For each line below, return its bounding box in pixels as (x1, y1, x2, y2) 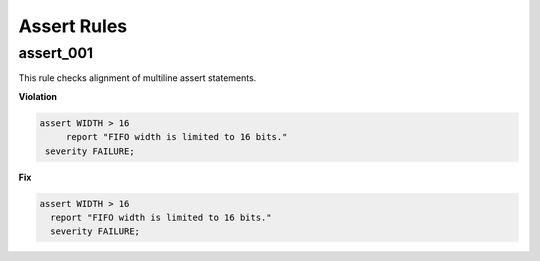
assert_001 (18, 44, 94, 62)
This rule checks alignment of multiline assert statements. (18, 72, 257, 84)
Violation (18, 90, 57, 102)
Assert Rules (18, 15, 128, 37)
